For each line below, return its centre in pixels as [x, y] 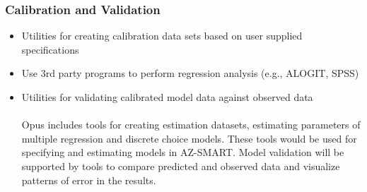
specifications [50, 49]
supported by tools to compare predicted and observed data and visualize [181, 166]
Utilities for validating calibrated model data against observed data [167, 97]
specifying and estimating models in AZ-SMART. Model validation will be [183, 152]
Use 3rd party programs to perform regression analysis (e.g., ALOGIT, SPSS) [190, 73]
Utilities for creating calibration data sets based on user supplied [162, 36]
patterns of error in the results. [89, 180]
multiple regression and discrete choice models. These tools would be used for [189, 138]
